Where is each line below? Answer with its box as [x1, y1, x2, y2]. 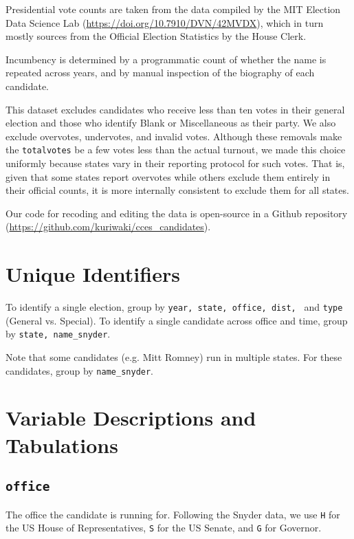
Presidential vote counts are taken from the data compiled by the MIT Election [5, 2, 341, 16]
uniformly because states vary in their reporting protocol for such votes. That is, [5, 156, 345, 170]
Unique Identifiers [5, 260, 180, 288]
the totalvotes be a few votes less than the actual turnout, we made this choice [5, 142, 346, 157]
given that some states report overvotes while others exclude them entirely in [5, 169, 331, 184]
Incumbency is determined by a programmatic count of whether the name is [5, 52, 327, 66]
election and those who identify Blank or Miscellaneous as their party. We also [5, 115, 336, 130]
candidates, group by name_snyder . [5, 363, 154, 377]
